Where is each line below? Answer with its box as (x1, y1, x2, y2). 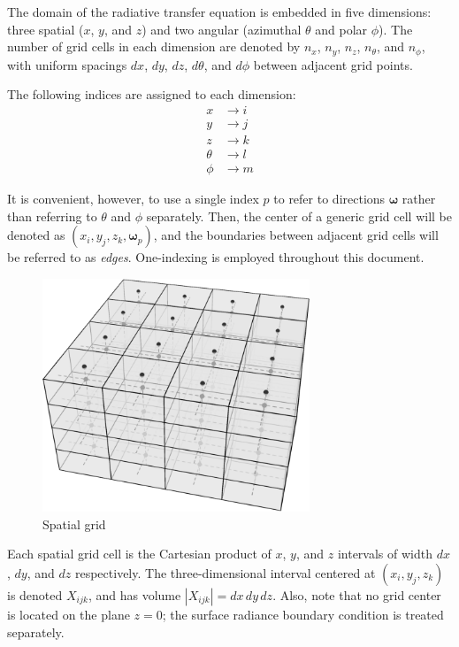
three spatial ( (7, 19, 84, 38)
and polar (315, 19, 368, 38)
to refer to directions (273, 189, 386, 207)
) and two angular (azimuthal (142, 19, 302, 38)
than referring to (7, 206, 97, 225)
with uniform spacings (7, 55, 127, 73)
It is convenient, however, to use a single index (7, 189, 259, 207)
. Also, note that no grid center (272, 585, 441, 604)
